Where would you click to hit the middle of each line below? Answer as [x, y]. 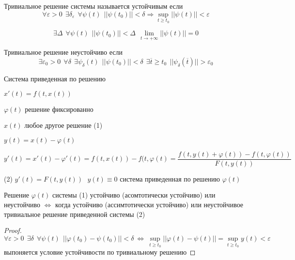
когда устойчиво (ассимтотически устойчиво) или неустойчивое [149, 205]
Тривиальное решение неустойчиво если [63, 52]
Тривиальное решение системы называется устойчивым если [93, 6]
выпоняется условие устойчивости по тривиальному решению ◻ [100, 252]
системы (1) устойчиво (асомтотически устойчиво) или [134, 195]
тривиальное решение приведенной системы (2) [75, 214]
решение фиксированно [59, 109]
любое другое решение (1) [63, 125]
